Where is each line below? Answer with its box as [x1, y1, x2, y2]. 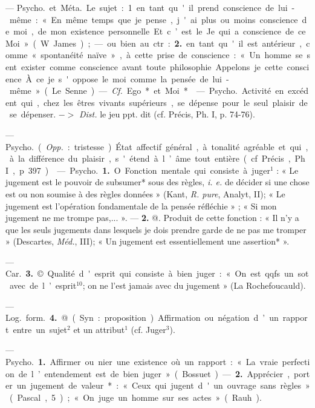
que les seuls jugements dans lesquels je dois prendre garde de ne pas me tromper [5, 223, 307, 235]
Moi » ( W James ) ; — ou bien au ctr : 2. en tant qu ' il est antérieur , [5, 36, 302, 49]
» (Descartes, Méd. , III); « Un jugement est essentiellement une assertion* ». [5, 235, 290, 248]
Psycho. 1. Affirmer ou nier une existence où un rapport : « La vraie [5, 355, 278, 368]
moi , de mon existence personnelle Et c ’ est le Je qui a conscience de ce [13, 25, 306, 38]
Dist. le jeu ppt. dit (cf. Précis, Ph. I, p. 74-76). [79, 108, 255, 120]
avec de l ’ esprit [9, 279, 77, 292]
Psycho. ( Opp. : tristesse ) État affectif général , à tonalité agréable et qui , [5, 140, 308, 153]
